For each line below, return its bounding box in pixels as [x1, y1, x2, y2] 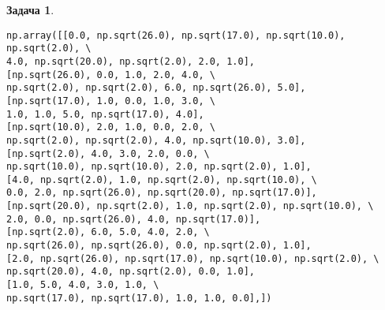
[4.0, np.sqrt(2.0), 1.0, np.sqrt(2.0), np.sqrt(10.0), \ [6, 174, 317, 185]
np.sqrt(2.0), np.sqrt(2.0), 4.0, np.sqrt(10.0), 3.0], [6, 134, 306, 146]
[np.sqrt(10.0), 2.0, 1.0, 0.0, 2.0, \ [6, 121, 215, 133]
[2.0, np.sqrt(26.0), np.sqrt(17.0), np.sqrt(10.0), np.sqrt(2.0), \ [6, 252, 379, 264]
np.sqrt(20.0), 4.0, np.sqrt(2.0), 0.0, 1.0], [6, 266, 255, 278]
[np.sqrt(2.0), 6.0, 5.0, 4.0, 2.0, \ [6, 226, 210, 238]
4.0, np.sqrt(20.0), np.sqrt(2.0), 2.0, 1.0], [6, 55, 255, 67]
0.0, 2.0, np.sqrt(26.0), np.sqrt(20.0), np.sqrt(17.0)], [6, 187, 317, 199]
